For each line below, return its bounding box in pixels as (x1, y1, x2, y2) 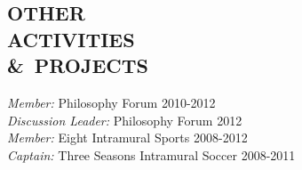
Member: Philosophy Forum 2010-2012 (7, 93, 216, 111)
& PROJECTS (7, 52, 148, 79)
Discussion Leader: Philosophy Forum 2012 (7, 110, 242, 129)
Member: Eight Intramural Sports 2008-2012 (7, 128, 248, 147)
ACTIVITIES (7, 25, 135, 53)
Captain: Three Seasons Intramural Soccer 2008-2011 (7, 145, 296, 164)
